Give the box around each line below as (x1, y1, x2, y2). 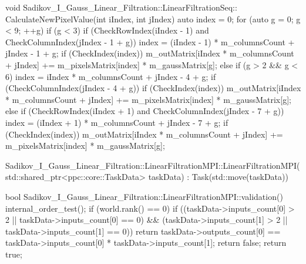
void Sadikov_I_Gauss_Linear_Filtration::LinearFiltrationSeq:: (5, 1, 237, 13)
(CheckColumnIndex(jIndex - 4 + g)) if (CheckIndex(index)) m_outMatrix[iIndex (5, 82, 301, 94)
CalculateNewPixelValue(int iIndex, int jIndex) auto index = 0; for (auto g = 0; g (5, 12, 301, 25)
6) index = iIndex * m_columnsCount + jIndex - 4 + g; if (5, 70, 216, 82)
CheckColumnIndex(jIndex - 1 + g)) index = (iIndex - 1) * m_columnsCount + (5, 35, 295, 48)
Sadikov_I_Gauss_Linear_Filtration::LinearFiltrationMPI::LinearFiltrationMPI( (5, 159, 300, 171)
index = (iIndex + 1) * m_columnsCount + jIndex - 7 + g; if (5, 116, 228, 128)
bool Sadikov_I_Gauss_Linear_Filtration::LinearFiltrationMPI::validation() (5, 190, 283, 202)
